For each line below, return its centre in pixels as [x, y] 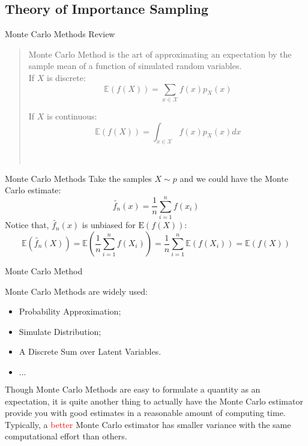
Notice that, [27, 225]
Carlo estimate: [33, 190]
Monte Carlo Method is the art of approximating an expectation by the [160, 54]
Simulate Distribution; [60, 331]
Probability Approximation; [70, 311]
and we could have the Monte [234, 178]
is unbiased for [109, 225]
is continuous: [72, 116]
